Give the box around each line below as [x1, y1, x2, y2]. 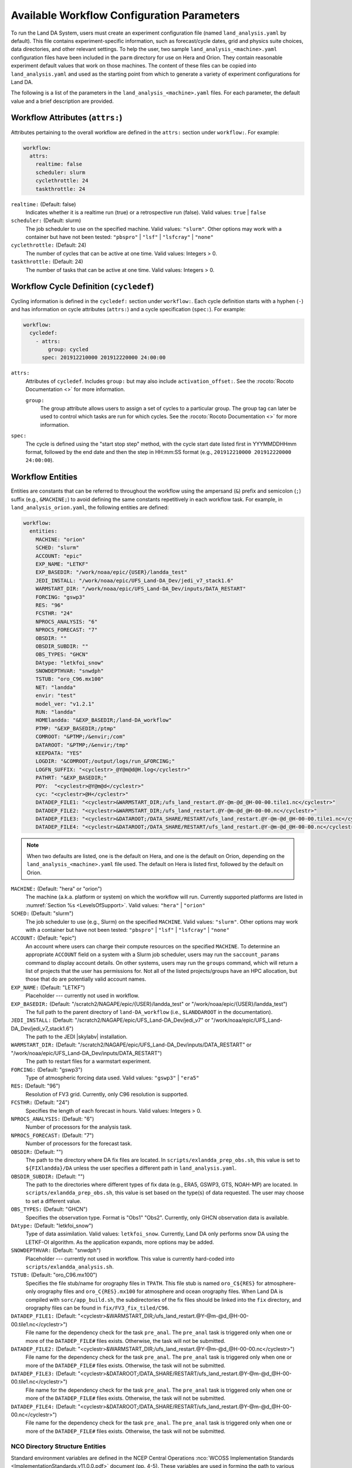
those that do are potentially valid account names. [25, 975, 147, 983]
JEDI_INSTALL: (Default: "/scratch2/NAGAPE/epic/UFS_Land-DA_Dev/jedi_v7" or [11, 1016, 211, 1024]
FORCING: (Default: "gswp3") [11, 1066, 83, 1073]
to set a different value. [25, 1197, 82, 1204]
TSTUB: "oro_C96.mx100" [35, 676, 104, 682]
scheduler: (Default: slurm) [11, 217, 82, 224]
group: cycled [48, 346, 89, 353]
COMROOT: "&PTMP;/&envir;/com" [35, 733, 126, 740]
